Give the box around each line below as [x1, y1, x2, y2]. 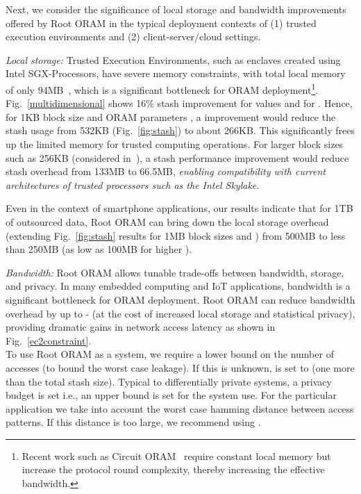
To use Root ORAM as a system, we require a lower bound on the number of [6, 347, 334, 361]
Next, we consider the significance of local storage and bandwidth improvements [6, 2, 346, 16]
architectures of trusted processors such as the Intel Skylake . [6, 177, 260, 192]
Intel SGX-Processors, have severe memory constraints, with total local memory [6, 66, 346, 81]
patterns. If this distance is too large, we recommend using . [6, 415, 261, 429]
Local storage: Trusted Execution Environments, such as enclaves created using [6, 52, 341, 67]
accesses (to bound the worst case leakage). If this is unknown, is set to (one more [6, 360, 355, 374]
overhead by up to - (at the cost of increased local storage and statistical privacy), [6, 306, 355, 320]
